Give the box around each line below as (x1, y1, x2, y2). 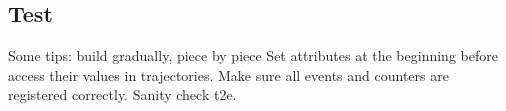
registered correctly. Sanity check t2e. (8, 84, 237, 105)
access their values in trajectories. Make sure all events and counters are (8, 64, 449, 85)
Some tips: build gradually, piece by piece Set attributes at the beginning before (8, 45, 498, 66)
